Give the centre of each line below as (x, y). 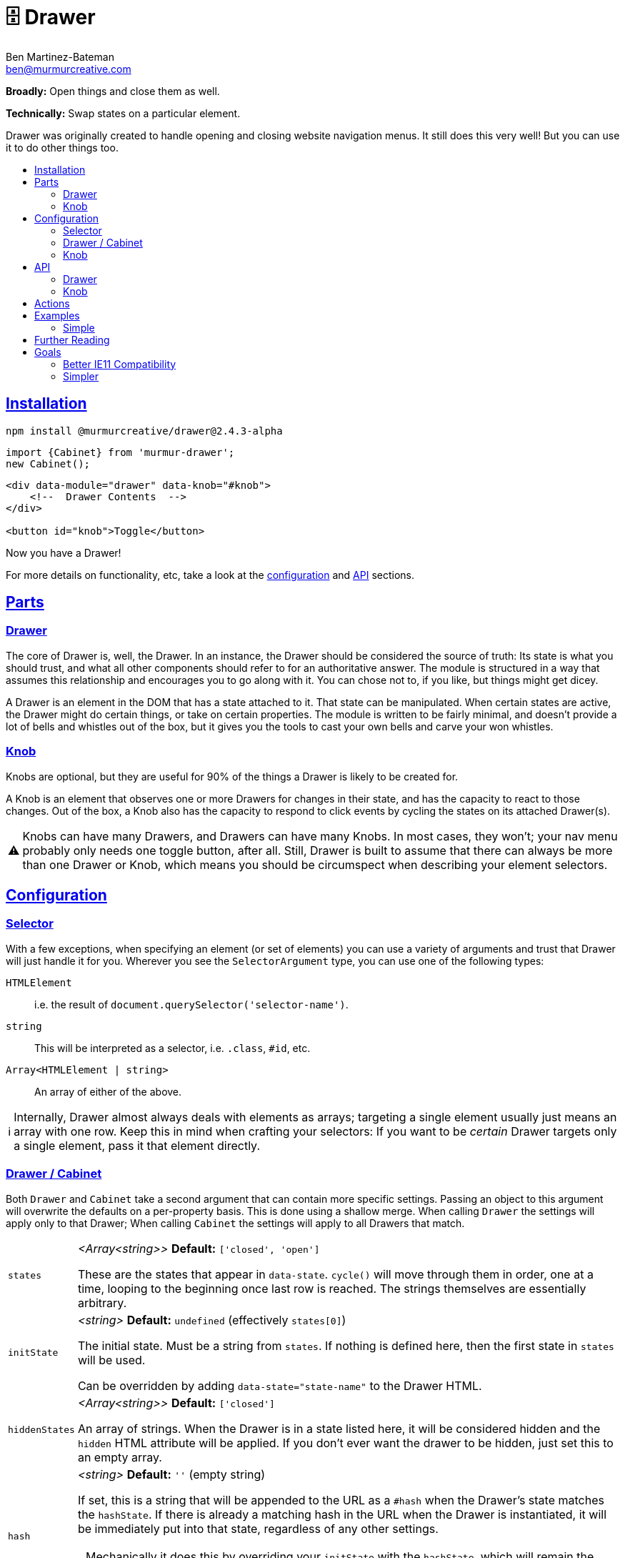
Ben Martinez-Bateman (60, 56)
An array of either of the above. (108, 1091)
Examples (57, 315)
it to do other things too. (62, 147)
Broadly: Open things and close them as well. (113, 91)
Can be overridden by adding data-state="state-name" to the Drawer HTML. (280, 1385)
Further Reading (72, 339)
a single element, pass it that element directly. (137, 1145)
